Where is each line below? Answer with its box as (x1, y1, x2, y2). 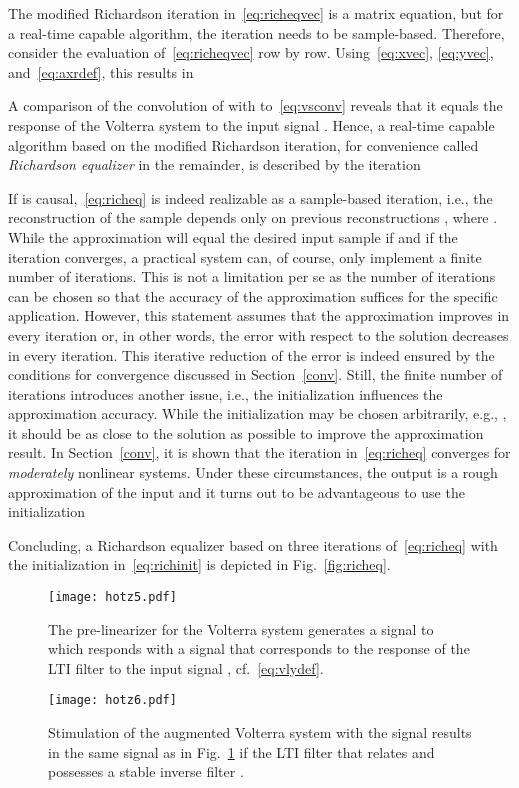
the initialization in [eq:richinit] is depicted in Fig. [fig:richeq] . (8, 554, 391, 575)
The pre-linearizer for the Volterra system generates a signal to (48, 618, 434, 639)
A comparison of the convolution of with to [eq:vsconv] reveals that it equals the (8, 95, 503, 116)
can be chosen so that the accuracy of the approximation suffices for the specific (8, 285, 498, 306)
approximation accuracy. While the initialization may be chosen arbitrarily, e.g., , (8, 403, 507, 424)
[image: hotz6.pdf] (48, 693, 177, 708)
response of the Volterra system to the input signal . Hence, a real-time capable (8, 114, 495, 135)
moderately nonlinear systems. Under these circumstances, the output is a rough (8, 462, 498, 483)
